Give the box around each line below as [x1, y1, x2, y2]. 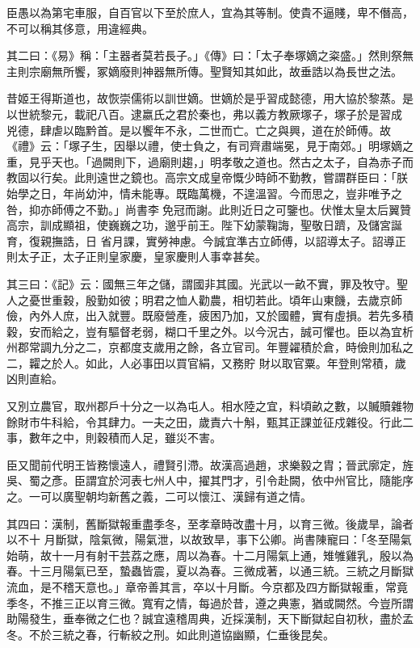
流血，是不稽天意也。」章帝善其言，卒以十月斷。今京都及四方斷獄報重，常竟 [6, 579, 408, 595]
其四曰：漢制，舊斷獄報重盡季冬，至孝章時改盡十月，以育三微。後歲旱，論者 [6, 515, 414, 532]
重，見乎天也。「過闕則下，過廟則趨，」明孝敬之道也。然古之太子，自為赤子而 [6, 153, 414, 170]
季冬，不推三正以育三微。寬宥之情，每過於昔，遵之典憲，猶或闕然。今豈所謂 [6, 594, 414, 611]
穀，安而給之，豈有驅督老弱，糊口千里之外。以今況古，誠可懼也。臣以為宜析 [6, 322, 414, 339]
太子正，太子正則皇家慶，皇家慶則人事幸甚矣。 [17, 248, 267, 265]
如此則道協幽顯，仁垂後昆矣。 [175, 625, 334, 642]
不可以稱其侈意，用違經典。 [6, 19, 153, 36]
